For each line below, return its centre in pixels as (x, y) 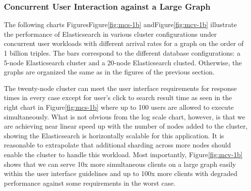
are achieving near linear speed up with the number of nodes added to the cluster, (126, 126)
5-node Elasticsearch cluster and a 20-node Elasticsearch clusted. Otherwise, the (123, 62)
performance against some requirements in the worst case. (90, 183)
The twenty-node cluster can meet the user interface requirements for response (120, 88)
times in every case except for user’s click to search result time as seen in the (118, 97)
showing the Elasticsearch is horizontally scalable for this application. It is (114, 135)
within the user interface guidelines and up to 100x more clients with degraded (121, 173)
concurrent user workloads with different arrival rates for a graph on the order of (124, 43)
